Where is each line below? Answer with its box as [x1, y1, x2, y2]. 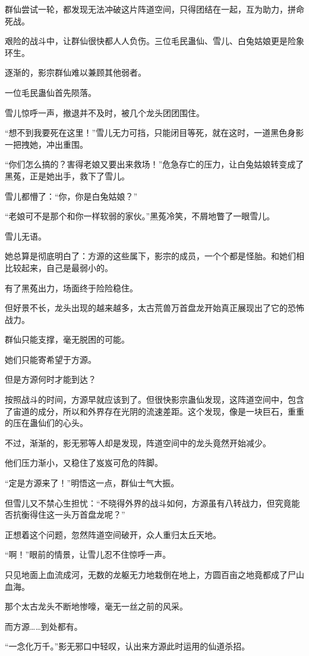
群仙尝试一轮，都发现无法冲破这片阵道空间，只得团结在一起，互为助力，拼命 [5, 3, 304, 15]
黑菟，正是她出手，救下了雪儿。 [5, 169, 130, 182]
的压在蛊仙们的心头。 [5, 416, 88, 429]
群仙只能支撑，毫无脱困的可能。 [5, 333, 130, 346]
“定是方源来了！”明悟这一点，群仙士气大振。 [5, 477, 179, 489]
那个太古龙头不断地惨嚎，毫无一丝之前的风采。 [5, 600, 188, 613]
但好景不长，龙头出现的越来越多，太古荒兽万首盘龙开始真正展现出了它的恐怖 [5, 301, 304, 314]
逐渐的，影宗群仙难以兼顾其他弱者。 [5, 66, 146, 79]
